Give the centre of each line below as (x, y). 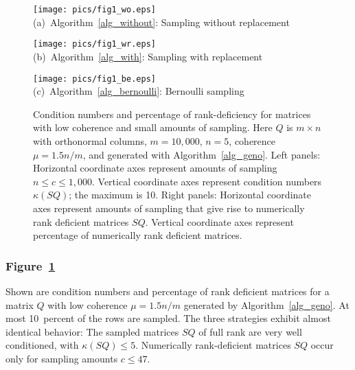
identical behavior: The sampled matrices (92, 331)
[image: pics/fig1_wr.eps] (94, 44)
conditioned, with (42, 345)
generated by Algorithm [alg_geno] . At (266, 304)
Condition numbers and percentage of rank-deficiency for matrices (172, 114)
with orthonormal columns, (90, 140)
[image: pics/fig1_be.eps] (94, 79)
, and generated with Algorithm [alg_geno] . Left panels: (202, 154)
